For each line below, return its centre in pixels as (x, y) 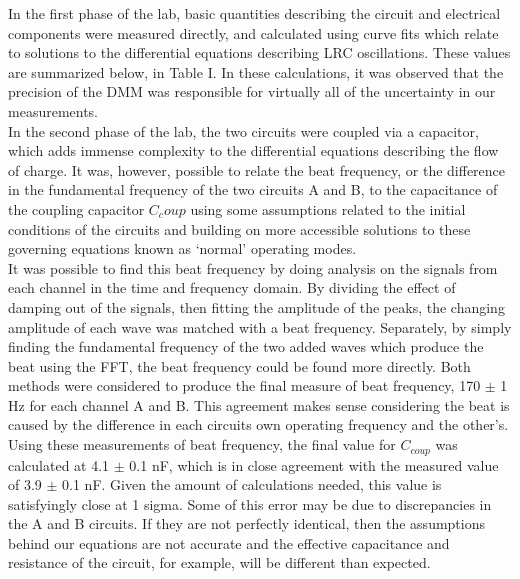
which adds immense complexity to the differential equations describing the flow (253, 150)
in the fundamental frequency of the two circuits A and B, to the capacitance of (253, 189)
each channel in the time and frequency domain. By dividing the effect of (232, 287)
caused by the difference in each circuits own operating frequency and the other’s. (258, 424)
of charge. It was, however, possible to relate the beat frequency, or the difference (257, 169)
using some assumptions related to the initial (328, 208)
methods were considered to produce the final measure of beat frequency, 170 (244, 385)
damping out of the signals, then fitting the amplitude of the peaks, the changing (256, 306)
